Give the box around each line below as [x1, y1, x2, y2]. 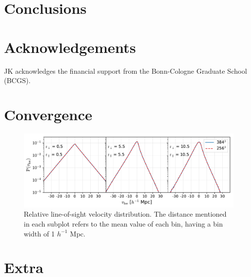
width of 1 [24, 228, 55, 238]
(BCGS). [4, 75, 31, 86]
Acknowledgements [4, 37, 136, 57]
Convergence [4, 104, 93, 124]
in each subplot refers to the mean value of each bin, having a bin [24, 219, 223, 229]
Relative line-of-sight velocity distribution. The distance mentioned [24, 209, 227, 219]
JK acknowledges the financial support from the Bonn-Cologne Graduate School [4, 65, 247, 76]
